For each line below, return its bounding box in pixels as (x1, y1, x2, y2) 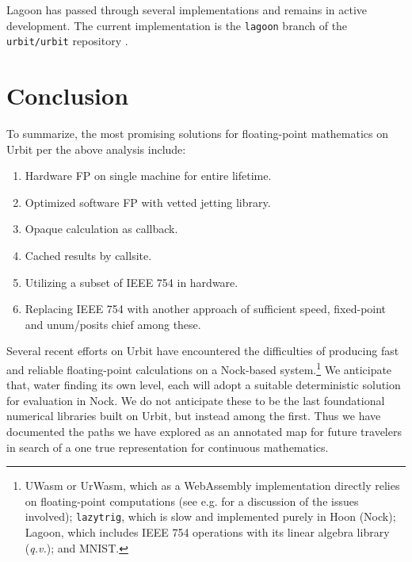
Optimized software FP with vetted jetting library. (25, 193, 271, 210)
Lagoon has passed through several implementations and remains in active (6, 2, 367, 17)
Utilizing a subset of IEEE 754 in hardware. (25, 273, 238, 290)
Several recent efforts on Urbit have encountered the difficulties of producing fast (6, 342, 399, 359)
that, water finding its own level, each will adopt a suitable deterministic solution (6, 377, 401, 393)
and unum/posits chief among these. (25, 315, 201, 332)
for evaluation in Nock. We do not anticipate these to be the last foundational (6, 392, 385, 408)
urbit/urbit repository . (6, 32, 128, 49)
